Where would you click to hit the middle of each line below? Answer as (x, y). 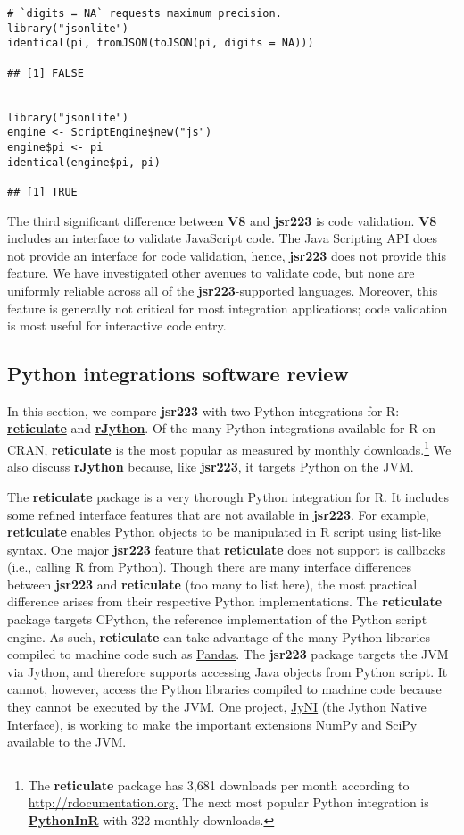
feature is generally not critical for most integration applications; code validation (228, 308)
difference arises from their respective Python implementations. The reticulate (225, 601)
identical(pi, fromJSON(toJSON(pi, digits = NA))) (161, 43)
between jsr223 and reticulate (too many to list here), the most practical (212, 584)
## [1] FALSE (46, 73)
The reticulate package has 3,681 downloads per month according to (219, 785)
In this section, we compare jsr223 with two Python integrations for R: (203, 410)
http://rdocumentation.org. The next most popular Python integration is (228, 802)
